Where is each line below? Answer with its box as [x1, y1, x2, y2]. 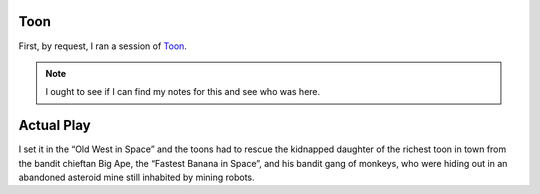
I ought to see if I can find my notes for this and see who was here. [45, 86, 321, 98]
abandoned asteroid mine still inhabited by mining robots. [18, 171, 255, 183]
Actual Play [18, 117, 91, 134]
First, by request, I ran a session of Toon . [18, 40, 187, 52]
